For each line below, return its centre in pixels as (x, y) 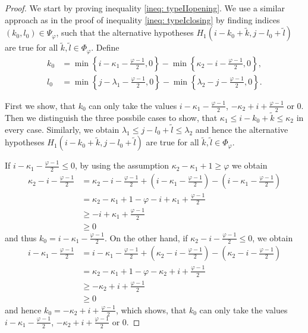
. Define (105, 47)
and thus (21, 237)
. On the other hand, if (146, 237)
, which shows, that (151, 309)
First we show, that (40, 105)
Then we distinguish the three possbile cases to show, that (111, 117)
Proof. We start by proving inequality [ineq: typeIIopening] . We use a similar (145, 8)
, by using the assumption (122, 165)
